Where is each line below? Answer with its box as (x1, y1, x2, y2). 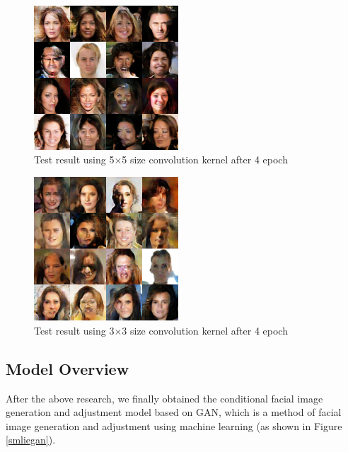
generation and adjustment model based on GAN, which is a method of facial (6, 405, 342, 419)
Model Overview (6, 357, 129, 379)
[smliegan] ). (6, 432, 56, 447)
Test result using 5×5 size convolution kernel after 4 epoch (34, 152, 288, 167)
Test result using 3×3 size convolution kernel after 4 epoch (34, 323, 288, 337)
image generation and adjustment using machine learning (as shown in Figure (6, 418, 342, 433)
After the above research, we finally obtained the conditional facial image (6, 390, 323, 405)
